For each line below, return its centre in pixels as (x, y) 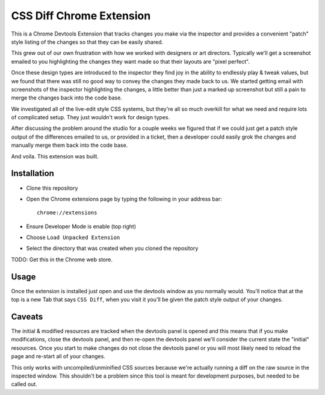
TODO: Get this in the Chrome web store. (62, 260)
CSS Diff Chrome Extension (81, 16)
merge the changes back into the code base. (67, 98)
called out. (24, 384)
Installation (32, 174)
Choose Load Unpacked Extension (73, 237)
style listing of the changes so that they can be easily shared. (87, 42)
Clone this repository (52, 188)
